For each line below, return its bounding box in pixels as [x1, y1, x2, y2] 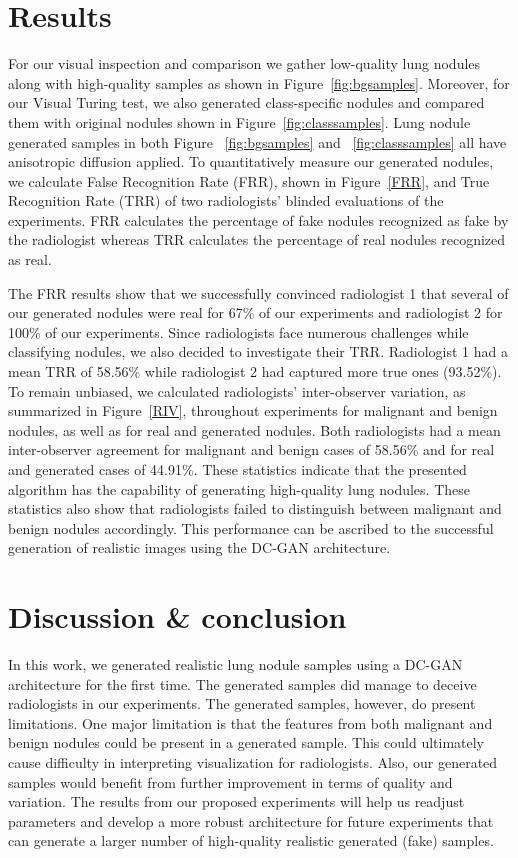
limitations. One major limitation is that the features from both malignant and [8, 712, 493, 733]
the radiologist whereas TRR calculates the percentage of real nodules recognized [8, 229, 506, 250]
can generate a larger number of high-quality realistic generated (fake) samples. [8, 830, 494, 851]
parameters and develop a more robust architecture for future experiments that [8, 810, 494, 831]
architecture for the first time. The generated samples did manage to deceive [8, 673, 477, 694]
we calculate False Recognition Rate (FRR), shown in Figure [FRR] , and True [8, 170, 490, 191]
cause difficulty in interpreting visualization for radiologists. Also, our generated [8, 752, 498, 773]
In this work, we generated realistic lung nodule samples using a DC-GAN [8, 654, 463, 675]
